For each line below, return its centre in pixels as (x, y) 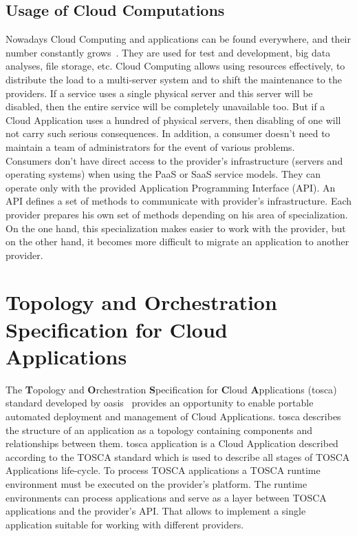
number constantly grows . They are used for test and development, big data (168, 52)
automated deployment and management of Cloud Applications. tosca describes (173, 416)
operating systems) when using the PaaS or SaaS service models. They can (163, 174)
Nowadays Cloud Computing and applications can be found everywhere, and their (178, 39)
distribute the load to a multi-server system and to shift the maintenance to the (174, 79)
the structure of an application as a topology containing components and (159, 430)
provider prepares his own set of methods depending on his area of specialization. (177, 214)
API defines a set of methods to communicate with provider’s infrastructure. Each (179, 201)
